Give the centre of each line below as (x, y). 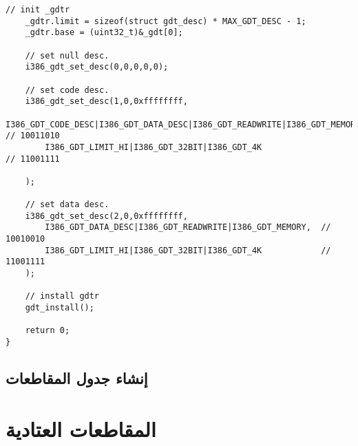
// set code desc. (67, 90)
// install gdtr (62, 296)
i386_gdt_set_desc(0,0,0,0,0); (97, 67)
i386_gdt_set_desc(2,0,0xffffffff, (106, 216)
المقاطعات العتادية (81, 428)
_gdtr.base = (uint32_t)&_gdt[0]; (104, 33)
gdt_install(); (60, 308)
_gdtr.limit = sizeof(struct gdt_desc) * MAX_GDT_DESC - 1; (166, 21)
